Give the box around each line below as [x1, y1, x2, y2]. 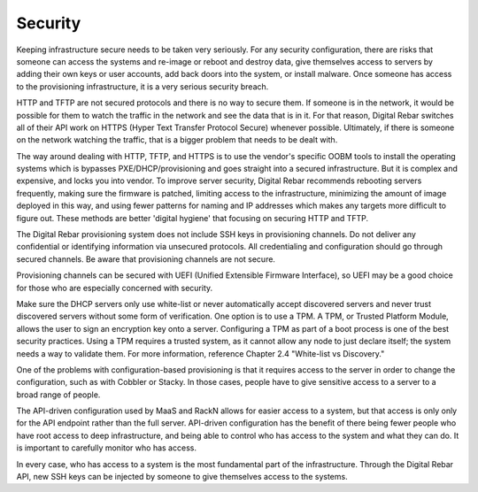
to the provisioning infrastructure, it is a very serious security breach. [16, 81, 269, 92]
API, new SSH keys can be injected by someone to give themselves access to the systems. [16, 472, 349, 482]
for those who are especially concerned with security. [16, 282, 213, 293]
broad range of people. [16, 389, 101, 400]
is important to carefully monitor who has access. [16, 442, 197, 453]
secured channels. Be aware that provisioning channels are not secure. [16, 253, 276, 265]
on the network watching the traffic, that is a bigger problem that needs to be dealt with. [16, 135, 338, 145]
